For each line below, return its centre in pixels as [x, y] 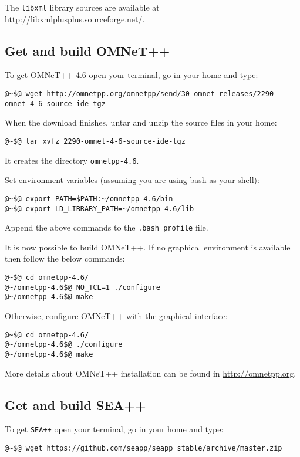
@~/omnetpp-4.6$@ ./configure [64, 345]
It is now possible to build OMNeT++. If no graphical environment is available [148, 247]
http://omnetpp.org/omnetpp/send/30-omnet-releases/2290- [162, 94]
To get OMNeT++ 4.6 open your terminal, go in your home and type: [132, 75]
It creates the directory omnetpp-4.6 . [72, 160]
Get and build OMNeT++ [87, 50]
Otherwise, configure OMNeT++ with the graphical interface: [116, 315]
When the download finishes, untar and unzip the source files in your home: [141, 122]
